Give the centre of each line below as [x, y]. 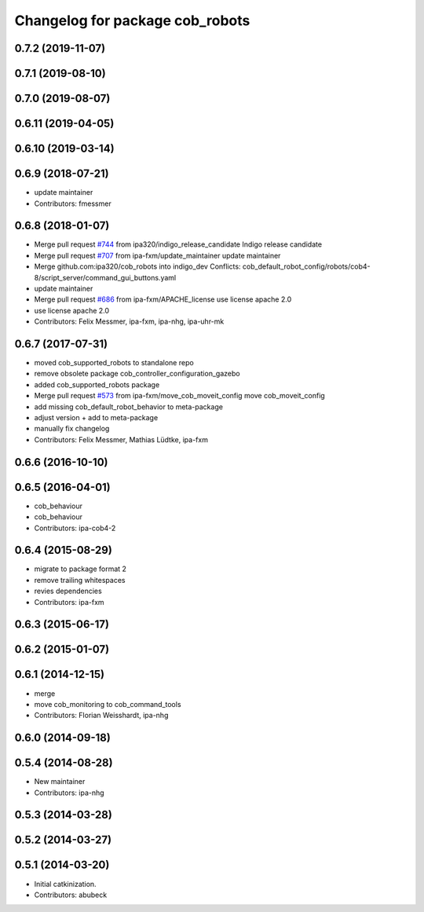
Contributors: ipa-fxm [69, 602]
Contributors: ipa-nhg [69, 793]
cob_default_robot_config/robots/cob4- [306, 266]
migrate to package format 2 [80, 569]
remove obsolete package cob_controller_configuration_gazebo [137, 374]
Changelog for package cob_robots [132, 20]
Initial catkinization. [66, 884]
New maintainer [60, 782]
